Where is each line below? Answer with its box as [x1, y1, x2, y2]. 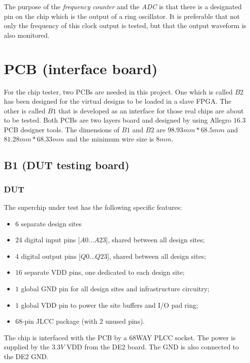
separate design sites [21, 218, 82, 228]
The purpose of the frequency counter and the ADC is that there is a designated [4, 1, 242, 11]
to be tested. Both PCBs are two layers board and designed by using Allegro [4, 115, 232, 125]
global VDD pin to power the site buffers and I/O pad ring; [21, 300, 198, 310]
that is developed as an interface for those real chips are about [58, 105, 244, 115]
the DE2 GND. [4, 351, 49, 361]
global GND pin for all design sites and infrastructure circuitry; [21, 284, 210, 294]
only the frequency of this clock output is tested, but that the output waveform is [4, 20, 247, 31]
